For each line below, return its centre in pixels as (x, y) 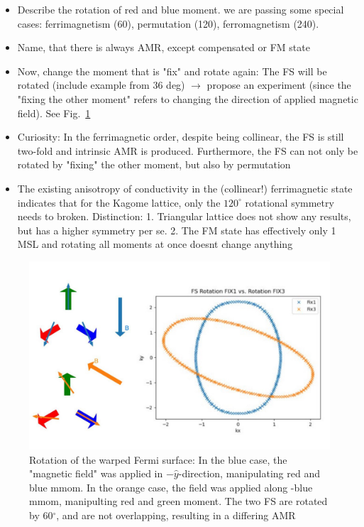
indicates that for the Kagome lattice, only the (119, 202)
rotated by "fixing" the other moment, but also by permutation (154, 164)
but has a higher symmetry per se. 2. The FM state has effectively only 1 (177, 230)
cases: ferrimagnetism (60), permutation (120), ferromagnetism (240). (168, 23)
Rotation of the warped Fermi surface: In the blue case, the (158, 459)
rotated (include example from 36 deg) (101, 85)
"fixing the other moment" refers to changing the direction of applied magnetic (188, 98)
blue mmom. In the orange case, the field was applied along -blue (171, 487)
